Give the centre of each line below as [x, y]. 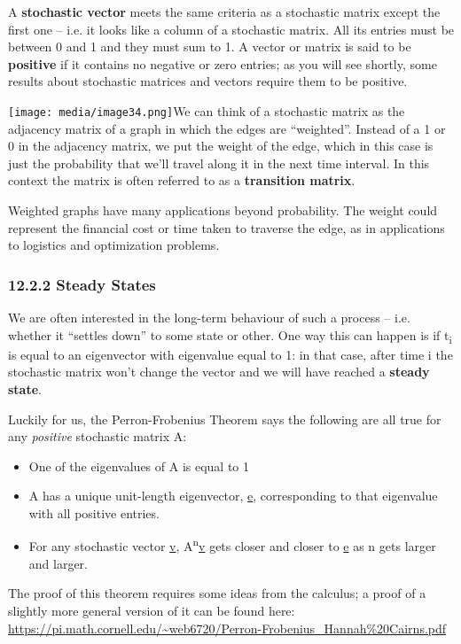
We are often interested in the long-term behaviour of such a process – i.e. [209, 317]
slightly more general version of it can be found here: [152, 610]
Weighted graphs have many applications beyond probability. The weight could [223, 210]
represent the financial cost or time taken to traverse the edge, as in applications [227, 227]
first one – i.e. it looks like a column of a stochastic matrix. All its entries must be [231, 29]
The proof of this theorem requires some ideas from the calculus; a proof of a [217, 593]
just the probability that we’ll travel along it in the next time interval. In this [219, 163]
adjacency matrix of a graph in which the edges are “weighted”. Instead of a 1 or [227, 128]
